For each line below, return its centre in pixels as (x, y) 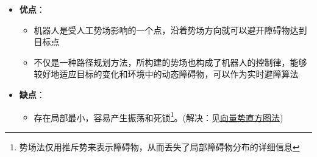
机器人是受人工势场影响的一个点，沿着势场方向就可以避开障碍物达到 (170, 30)
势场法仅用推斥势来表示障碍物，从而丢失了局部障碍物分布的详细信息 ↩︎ (159, 146)
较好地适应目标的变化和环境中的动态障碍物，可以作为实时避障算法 (166, 74)
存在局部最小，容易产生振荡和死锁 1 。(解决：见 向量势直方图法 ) (158, 116)
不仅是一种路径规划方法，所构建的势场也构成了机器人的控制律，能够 (170, 62)
